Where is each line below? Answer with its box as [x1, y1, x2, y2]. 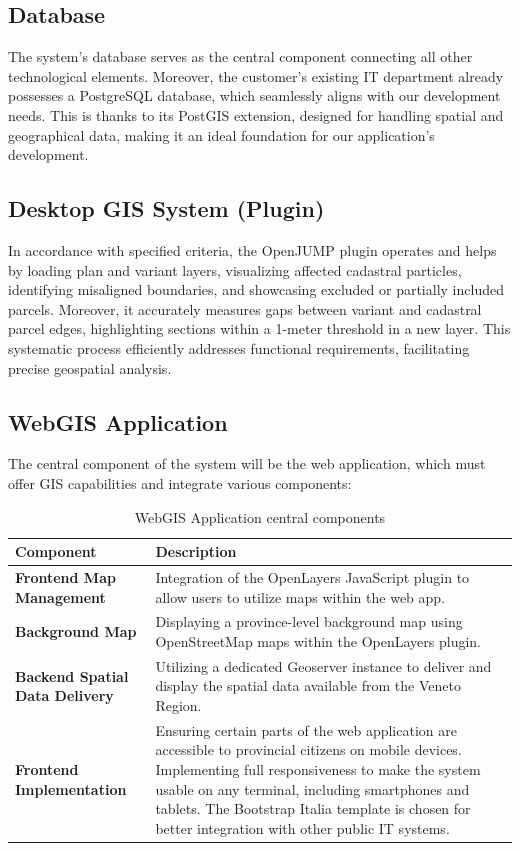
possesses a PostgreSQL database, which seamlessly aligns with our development [8, 85, 501, 106]
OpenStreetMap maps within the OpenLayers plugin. [155, 630, 482, 651]
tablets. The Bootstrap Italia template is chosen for [155, 798, 471, 819]
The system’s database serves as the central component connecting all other [8, 46, 473, 67]
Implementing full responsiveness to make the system [155, 759, 481, 780]
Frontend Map [15, 566, 116, 587]
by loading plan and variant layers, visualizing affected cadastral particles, [8, 259, 462, 280]
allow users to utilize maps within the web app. [155, 586, 446, 607]
